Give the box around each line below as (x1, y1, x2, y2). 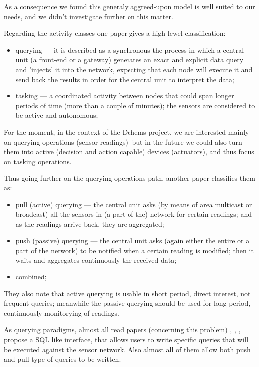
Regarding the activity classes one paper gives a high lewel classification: (4, 28, 226, 38)
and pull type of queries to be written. (4, 354, 121, 364)
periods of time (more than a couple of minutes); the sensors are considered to (15, 100, 255, 110)
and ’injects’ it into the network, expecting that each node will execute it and (15, 64, 253, 74)
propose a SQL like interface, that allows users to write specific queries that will (4, 334, 249, 345)
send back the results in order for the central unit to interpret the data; (15, 74, 234, 84)
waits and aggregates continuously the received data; (15, 255, 177, 265)
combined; (15, 272, 47, 282)
